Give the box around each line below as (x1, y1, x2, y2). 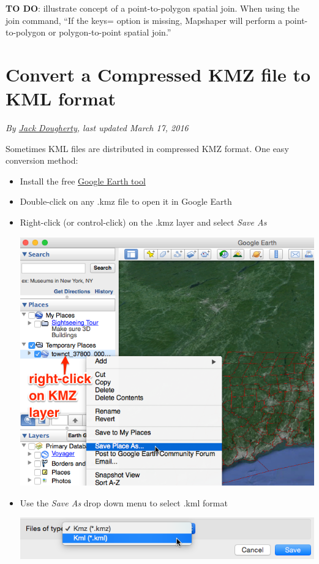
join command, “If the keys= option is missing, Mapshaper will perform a (6, 13, 283, 26)
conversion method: (6, 154, 78, 167)
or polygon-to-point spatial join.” (48, 26, 171, 39)
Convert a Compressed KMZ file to (6, 61, 311, 86)
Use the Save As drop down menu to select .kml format (20, 496, 228, 509)
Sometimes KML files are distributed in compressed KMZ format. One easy (6, 142, 289, 154)
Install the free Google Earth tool (20, 174, 146, 187)
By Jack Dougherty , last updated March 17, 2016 (6, 121, 189, 134)
